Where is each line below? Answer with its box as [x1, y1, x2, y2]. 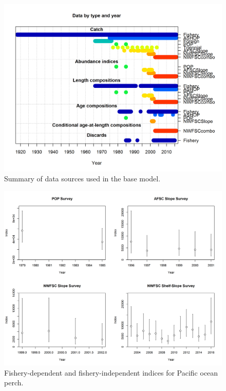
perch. [4, 377, 24, 388]
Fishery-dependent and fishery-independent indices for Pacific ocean [4, 367, 218, 378]
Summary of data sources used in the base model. [4, 173, 161, 184]
